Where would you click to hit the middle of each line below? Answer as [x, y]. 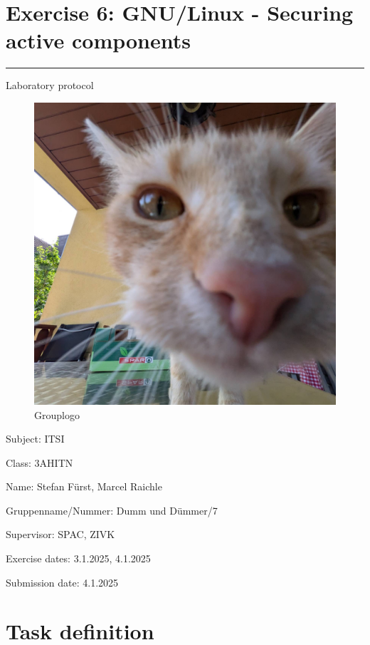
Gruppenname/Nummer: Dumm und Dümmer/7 [112, 510]
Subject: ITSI [35, 439]
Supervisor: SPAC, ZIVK [60, 534]
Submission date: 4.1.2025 [62, 582]
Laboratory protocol [50, 85]
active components [98, 40]
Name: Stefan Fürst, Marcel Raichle [84, 486]
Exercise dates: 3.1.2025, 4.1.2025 [78, 558]
